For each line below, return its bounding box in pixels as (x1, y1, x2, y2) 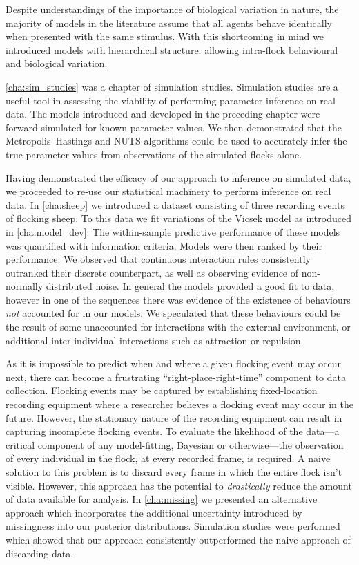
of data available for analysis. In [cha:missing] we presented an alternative (6, 492, 318, 506)
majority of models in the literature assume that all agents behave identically (6, 15, 332, 30)
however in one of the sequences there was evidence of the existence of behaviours (6, 292, 351, 306)
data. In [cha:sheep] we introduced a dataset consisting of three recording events (6, 197, 345, 212)
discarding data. (6, 546, 74, 560)
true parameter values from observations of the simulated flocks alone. (6, 147, 302, 161)
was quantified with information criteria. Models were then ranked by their (6, 238, 322, 252)
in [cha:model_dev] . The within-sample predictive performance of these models (6, 224, 340, 239)
